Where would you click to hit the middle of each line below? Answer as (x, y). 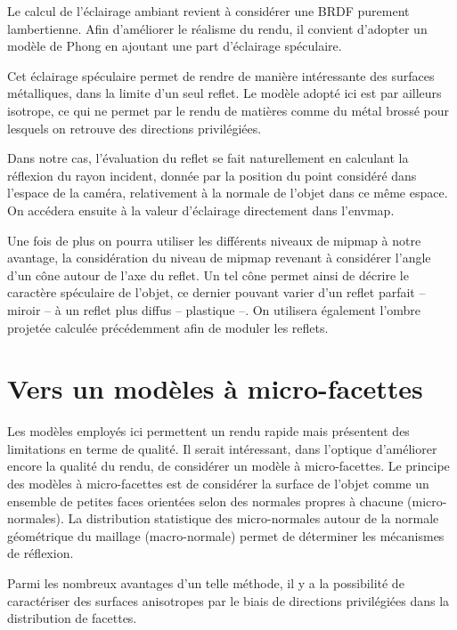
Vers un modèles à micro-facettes (215, 388)
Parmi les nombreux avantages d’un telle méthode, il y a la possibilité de (206, 582)
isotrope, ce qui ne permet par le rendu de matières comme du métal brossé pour (228, 110)
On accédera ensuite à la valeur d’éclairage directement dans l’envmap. (201, 210)
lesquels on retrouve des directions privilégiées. (135, 128)
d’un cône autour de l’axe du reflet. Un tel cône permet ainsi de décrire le (208, 275)
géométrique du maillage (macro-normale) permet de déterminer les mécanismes (226, 535)
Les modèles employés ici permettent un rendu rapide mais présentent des (208, 431)
